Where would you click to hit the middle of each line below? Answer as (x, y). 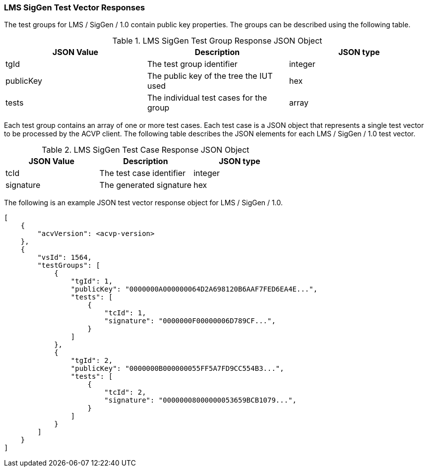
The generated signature (146, 185)
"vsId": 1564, (65, 258)
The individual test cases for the (207, 98)
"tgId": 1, (92, 281)
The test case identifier (143, 173)
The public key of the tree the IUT (210, 76)
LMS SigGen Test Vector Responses (75, 7)
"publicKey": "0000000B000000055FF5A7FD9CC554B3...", (177, 369)
